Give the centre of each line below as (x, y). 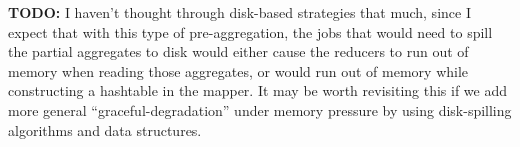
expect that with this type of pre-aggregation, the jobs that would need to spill (250, 31)
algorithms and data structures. (105, 129)
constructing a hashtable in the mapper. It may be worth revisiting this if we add (258, 90)
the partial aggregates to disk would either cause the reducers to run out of (238, 51)
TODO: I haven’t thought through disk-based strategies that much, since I (239, 12)
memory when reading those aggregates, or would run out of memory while (238, 70)
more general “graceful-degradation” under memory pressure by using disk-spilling (260, 109)
